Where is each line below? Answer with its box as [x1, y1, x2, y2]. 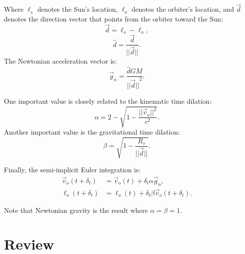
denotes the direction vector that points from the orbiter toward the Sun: [4, 13, 223, 23]
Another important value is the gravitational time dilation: [4, 127, 180, 137]
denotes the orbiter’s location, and [131, 4, 234, 14]
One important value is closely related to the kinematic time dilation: [4, 95, 212, 106]
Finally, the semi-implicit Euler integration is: [4, 164, 141, 175]
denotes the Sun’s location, [37, 4, 118, 14]
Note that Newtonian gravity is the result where [4, 205, 148, 215]
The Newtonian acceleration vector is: [4, 56, 117, 66]
